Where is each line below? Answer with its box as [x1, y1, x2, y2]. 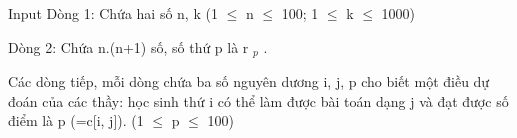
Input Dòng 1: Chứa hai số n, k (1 [8, 3, 218, 23]
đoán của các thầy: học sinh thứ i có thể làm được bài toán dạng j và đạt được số [8, 90, 509, 111]
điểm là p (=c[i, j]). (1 [8, 110, 144, 131]
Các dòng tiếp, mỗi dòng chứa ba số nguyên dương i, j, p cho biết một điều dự [8, 71, 490, 92]
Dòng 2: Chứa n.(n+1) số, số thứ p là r [8, 36, 249, 57]
